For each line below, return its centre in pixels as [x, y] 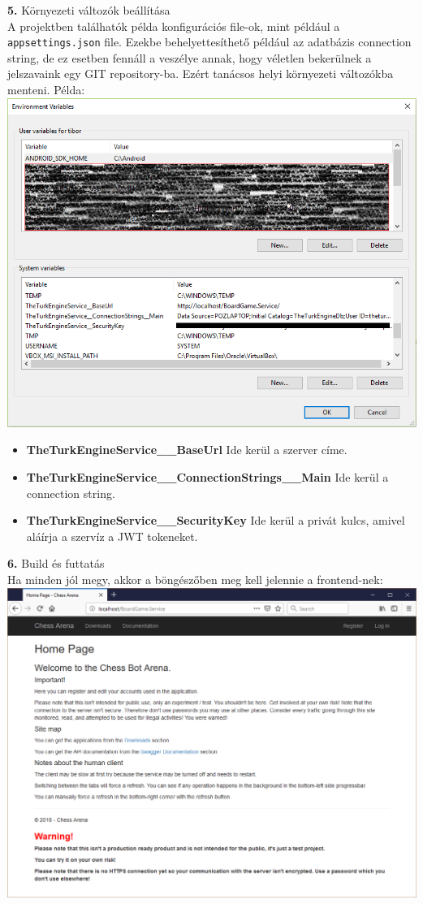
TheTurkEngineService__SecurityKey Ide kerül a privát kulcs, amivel [216, 520]
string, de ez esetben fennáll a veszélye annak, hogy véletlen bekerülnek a [190, 57]
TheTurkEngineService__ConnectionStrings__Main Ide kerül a [207, 477]
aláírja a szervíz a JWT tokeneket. [112, 536]
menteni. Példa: [46, 90]
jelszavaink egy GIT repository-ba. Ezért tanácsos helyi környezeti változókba [201, 74]
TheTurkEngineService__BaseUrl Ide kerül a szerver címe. [187, 450]
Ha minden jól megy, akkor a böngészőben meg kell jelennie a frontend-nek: [195, 580]
